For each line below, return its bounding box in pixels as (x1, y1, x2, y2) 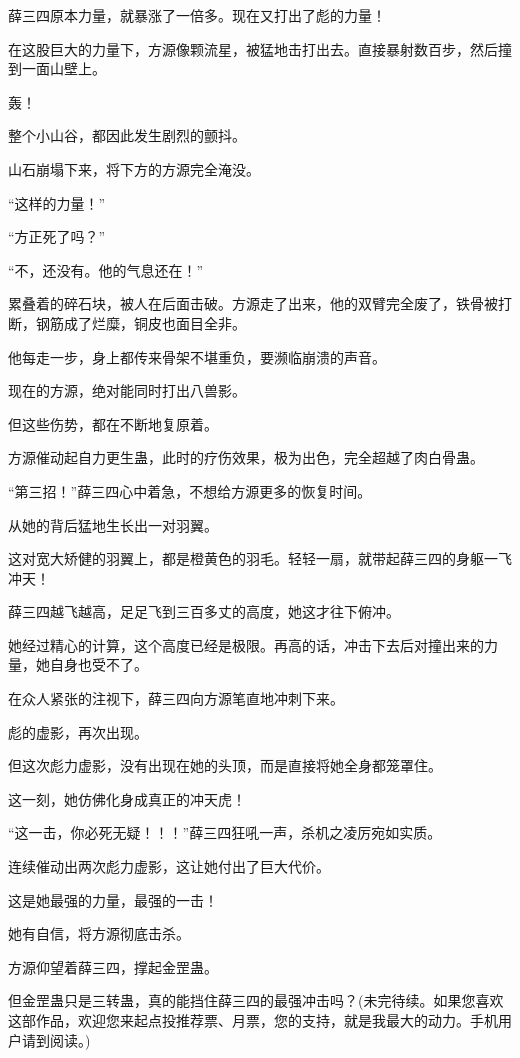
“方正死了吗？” (8, 226, 106, 247)
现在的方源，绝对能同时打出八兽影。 (8, 380, 246, 401)
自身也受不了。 (49, 654, 148, 675)
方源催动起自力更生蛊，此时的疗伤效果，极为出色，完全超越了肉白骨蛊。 (8, 447, 484, 468)
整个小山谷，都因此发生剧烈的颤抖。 (8, 125, 246, 146)
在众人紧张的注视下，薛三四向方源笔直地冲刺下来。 (8, 688, 344, 709)
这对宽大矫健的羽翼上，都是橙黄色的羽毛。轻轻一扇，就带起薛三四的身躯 (8, 548, 484, 569)
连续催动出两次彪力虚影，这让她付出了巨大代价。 (8, 856, 330, 877)
